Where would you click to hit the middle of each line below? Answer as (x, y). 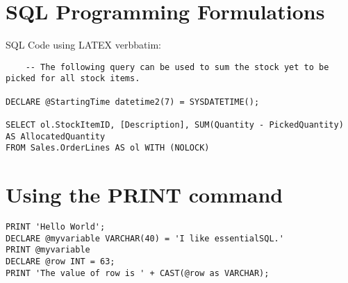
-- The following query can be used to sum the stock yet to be (177, 67)
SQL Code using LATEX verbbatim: (83, 45)
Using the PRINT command (144, 195)
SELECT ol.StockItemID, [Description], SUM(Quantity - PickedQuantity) (175, 125)
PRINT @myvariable (48, 250)
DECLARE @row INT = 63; (60, 262)
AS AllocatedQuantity (56, 136)
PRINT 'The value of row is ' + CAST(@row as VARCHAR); (138, 273)
